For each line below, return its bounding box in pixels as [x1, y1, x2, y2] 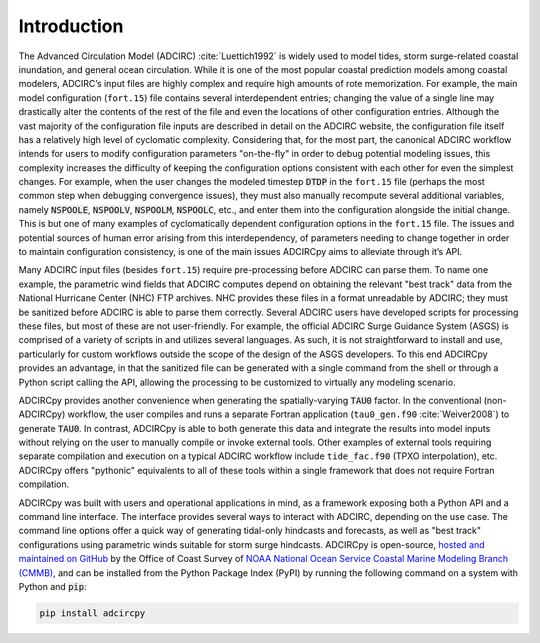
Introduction [18, 15, 124, 37]
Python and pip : [18, 581, 87, 592]
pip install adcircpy [39, 607, 146, 619]
